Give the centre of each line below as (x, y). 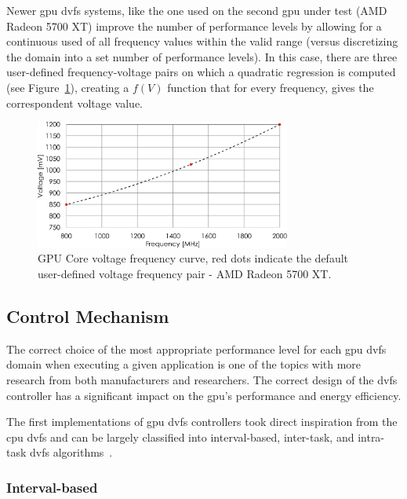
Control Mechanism (88, 316)
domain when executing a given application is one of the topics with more (184, 364)
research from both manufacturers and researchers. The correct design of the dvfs (202, 379)
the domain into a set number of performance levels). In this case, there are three (202, 56)
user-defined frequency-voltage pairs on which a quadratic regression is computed (201, 72)
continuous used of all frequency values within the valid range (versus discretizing (202, 41)
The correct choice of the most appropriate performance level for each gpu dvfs (196, 349)
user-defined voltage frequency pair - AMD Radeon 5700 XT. (185, 273)
